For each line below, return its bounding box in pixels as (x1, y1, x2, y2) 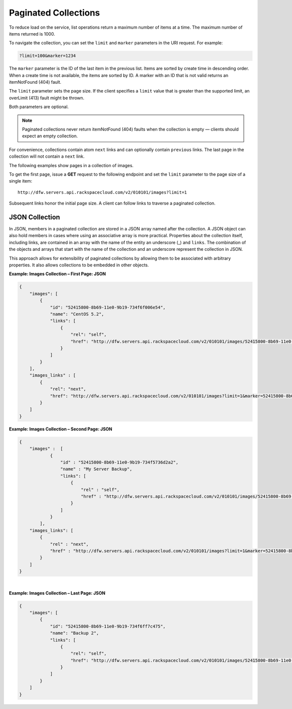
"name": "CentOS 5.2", (50, 311, 104, 317)
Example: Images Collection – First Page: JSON (9, 271, 106, 277)
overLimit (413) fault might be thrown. (9, 95, 85, 101)
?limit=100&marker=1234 (19, 53, 76, 58)
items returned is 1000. (9, 31, 55, 37)
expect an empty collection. (22, 133, 78, 139)
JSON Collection (9, 213, 60, 221)
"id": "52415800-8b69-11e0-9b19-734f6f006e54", (50, 304, 166, 310)
